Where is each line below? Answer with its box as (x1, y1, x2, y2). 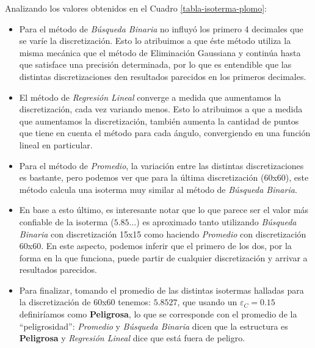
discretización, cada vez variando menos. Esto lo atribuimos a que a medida (19, 103, 303, 115)
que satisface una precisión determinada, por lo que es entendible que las (19, 58, 292, 71)
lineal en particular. (19, 138, 93, 151)
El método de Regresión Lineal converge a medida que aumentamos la (19, 90, 281, 103)
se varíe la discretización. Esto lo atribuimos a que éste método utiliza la (19, 34, 291, 47)
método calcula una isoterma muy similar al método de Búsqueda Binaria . (19, 183, 297, 195)
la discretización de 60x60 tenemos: (19, 295, 151, 308)
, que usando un (177, 295, 237, 308)
